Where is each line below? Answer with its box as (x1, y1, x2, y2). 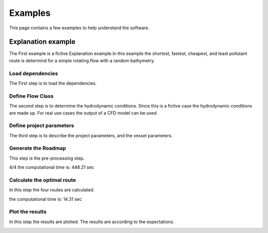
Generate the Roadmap (9, 145, 67, 152)
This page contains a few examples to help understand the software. (9, 25, 150, 31)
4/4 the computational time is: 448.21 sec (9, 164, 94, 171)
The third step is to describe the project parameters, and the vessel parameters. (9, 132, 173, 138)
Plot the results (9, 208, 47, 215)
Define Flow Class (9, 92, 54, 99)
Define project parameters (9, 122, 74, 129)
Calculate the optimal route (9, 176, 76, 183)
